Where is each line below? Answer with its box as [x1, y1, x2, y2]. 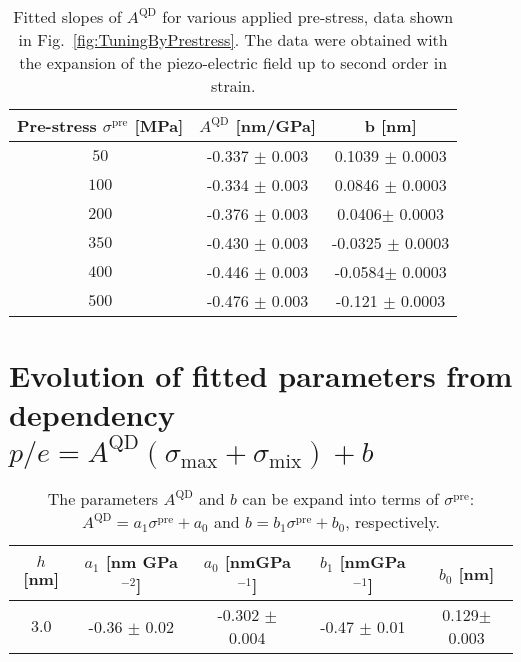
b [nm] [364, 114, 417, 137]
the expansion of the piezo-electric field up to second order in [19, 51, 448, 74]
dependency [9, 394, 175, 435]
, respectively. [345, 510, 440, 534]
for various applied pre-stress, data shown [162, 5, 454, 28]
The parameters [47, 487, 159, 511]
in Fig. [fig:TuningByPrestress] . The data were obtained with [18, 28, 448, 51]
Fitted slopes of [13, 5, 122, 28]
